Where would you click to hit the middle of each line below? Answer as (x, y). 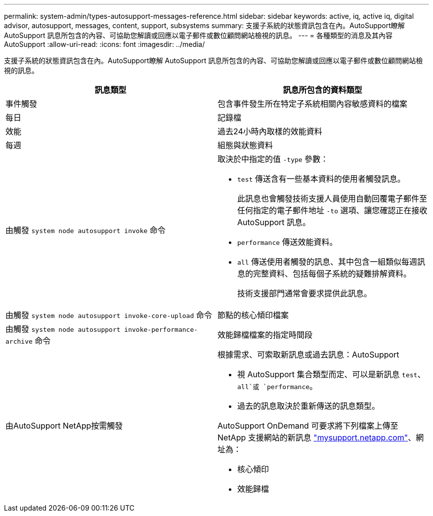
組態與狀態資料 (245, 145)
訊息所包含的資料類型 (323, 90)
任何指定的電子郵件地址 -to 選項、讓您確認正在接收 (332, 210)
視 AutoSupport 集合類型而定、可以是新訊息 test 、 (331, 374)
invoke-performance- (161, 330)
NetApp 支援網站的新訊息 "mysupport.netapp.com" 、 (317, 437)
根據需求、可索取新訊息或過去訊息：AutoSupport (308, 355)
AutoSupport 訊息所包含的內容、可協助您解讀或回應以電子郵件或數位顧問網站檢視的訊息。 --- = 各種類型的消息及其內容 (198, 35)
